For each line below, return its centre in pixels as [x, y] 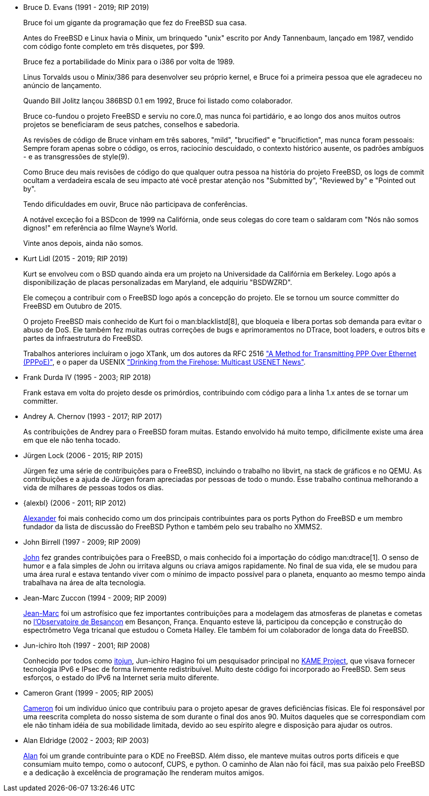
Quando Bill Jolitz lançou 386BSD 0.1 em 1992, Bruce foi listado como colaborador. [158, 101]
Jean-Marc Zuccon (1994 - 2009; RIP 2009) [95, 598]
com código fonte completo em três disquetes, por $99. [114, 46]
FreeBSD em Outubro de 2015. [73, 306]
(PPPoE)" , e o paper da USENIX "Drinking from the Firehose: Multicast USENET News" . [165, 362]
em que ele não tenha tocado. [72, 440]
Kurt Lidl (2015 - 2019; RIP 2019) [76, 258]
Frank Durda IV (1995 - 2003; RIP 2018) [87, 377]
